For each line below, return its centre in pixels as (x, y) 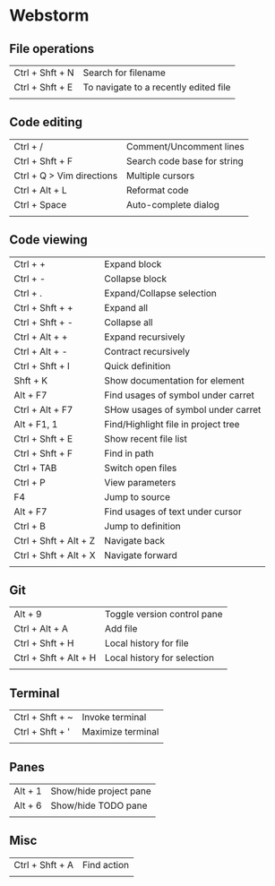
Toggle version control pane (163, 615)
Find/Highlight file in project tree (172, 424)
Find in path (129, 453)
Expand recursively (145, 337)
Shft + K (31, 380)
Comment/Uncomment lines (185, 146)
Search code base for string (185, 160)
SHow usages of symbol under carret (183, 409)
